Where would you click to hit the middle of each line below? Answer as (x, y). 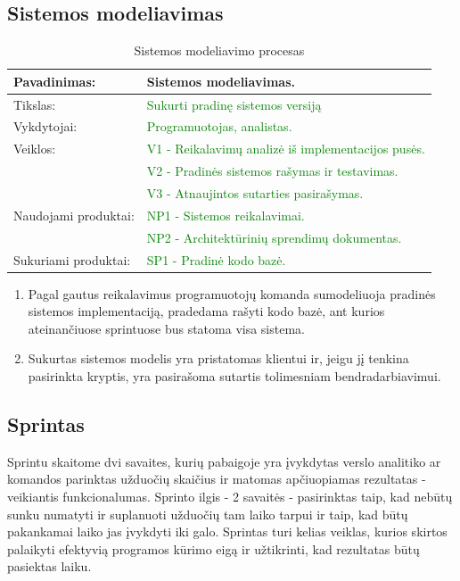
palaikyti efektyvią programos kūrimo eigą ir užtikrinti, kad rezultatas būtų (214, 548)
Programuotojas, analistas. (219, 126)
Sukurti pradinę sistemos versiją (234, 104)
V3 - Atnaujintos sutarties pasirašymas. (255, 193)
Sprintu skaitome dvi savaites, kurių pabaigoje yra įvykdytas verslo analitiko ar (224, 461)
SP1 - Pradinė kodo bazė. (216, 259)
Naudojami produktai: (74, 215)
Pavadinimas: (55, 81)
